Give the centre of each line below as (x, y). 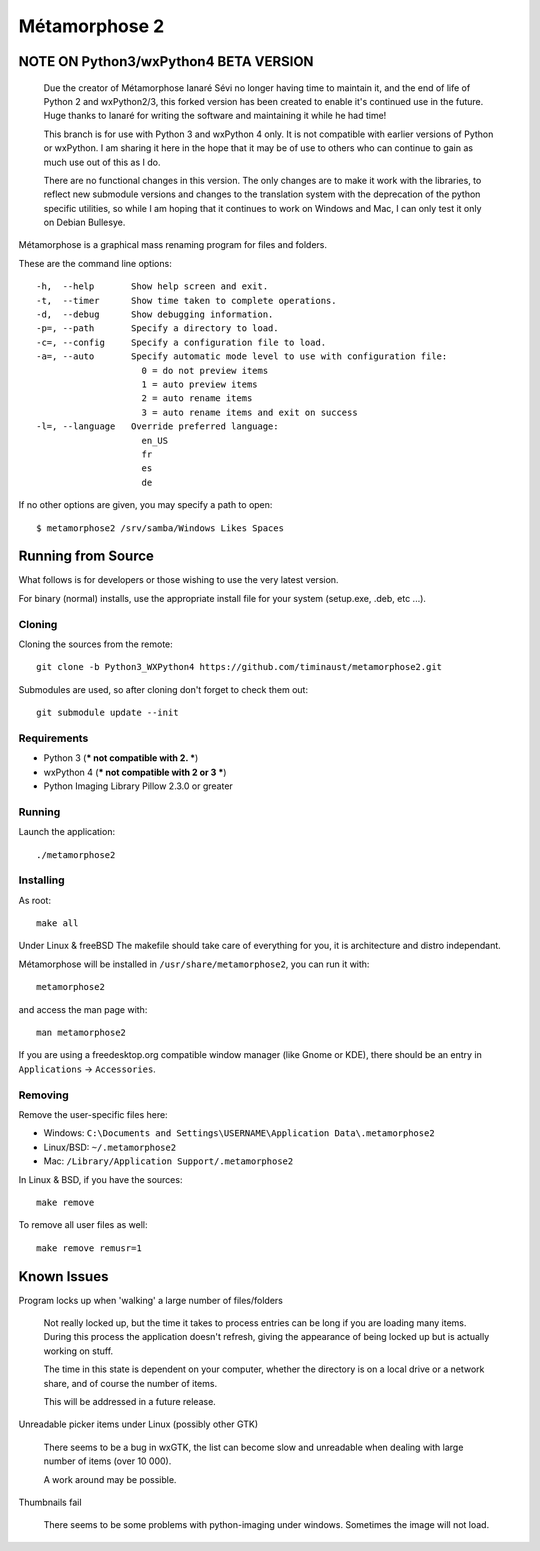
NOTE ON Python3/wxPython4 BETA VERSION (166, 61)
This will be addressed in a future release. (130, 1401)
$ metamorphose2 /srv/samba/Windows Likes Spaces (160, 528)
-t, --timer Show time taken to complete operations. (186, 300)
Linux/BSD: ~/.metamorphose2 (110, 1147)
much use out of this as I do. (102, 162)
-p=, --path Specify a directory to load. (157, 328)
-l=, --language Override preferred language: (157, 426)
